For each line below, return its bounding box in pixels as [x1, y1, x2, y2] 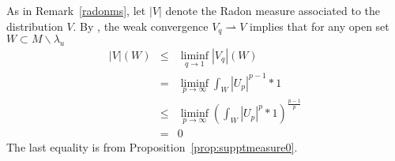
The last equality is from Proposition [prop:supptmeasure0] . [6, 139, 298, 155]
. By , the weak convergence [73, 17, 209, 34]
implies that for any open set [250, 17, 389, 34]
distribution [6, 17, 63, 34]
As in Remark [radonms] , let [6, 2, 146, 18]
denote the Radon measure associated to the [165, 2, 380, 18]
